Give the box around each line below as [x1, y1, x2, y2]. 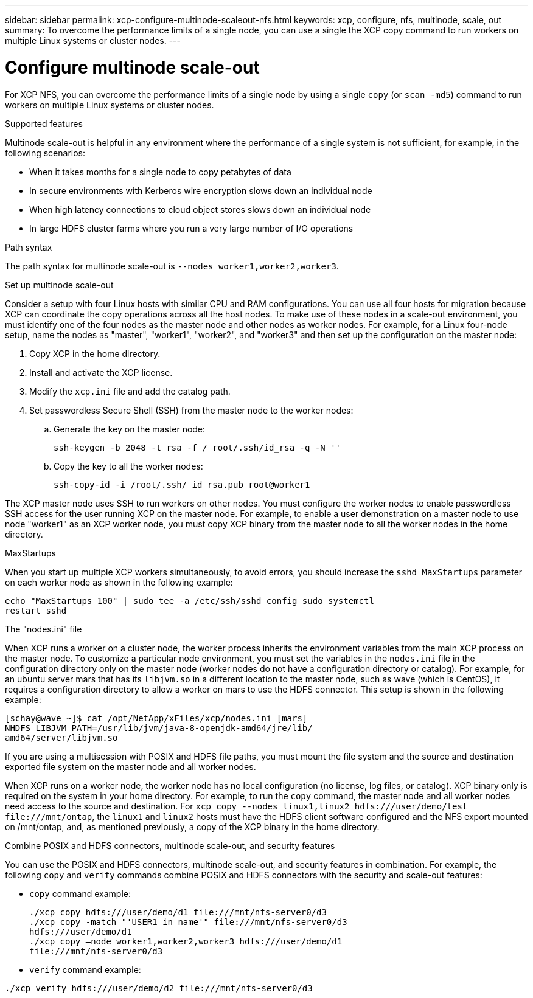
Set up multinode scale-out [5, 279, 114, 290]
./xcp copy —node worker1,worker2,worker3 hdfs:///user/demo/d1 [29, 936, 343, 946]
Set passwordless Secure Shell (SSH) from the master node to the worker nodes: [29, 404, 354, 415]
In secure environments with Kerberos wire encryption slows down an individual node [29, 185, 372, 196]
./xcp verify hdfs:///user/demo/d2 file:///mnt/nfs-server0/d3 [5, 983, 313, 993]
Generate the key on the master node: [54, 423, 206, 434]
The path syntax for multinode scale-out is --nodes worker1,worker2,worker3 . [5, 260, 339, 271]
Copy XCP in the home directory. [29, 348, 161, 359]
